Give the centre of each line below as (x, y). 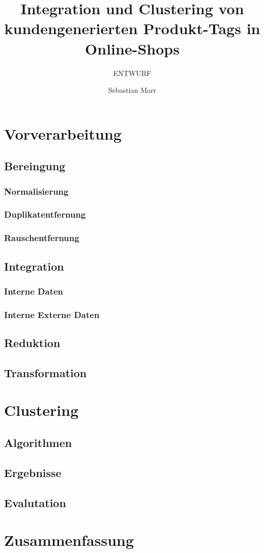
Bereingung (35, 166)
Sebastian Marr (132, 90)
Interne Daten (34, 291)
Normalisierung (36, 191)
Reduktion (32, 343)
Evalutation (35, 502)
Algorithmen (38, 442)
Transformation (46, 372)
